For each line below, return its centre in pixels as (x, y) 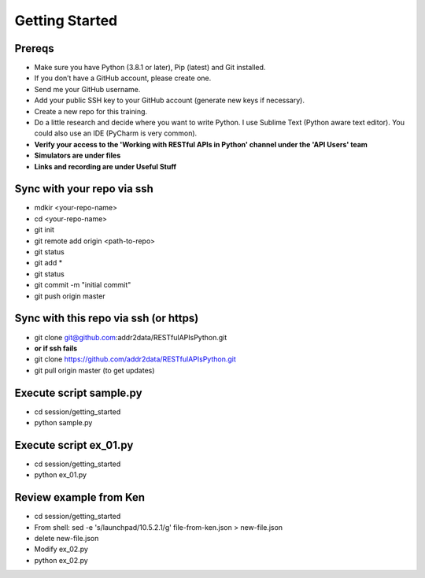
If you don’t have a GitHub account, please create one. (123, 78)
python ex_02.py (61, 560)
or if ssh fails (56, 348)
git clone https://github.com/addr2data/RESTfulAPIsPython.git (135, 359)
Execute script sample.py (78, 393)
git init (44, 230)
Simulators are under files (78, 156)
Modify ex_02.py (61, 549)
